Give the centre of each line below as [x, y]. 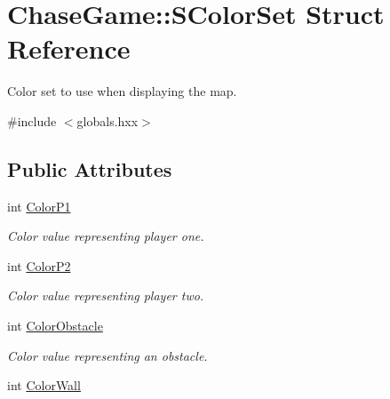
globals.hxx [107, 120]
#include [32, 120]
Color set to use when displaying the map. [122, 91]
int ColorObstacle [55, 326]
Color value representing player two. [106, 295]
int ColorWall [44, 385]
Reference [69, 48]
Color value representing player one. [106, 236]
